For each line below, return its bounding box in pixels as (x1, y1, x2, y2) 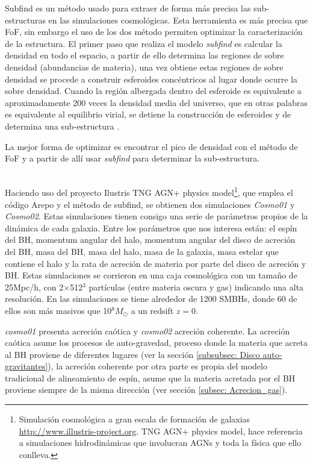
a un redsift (131, 304, 174, 316)
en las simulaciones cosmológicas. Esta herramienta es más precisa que (48, 13, 308, 26)
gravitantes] (5, 360, 48, 372)
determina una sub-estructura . (5, 119, 120, 132)
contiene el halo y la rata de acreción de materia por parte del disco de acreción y (5, 257, 306, 269)
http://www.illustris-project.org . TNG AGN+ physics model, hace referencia (19, 424, 303, 437)
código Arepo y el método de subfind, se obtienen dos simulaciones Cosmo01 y (5, 198, 295, 210)
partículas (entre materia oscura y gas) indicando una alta (88, 280, 304, 293)
